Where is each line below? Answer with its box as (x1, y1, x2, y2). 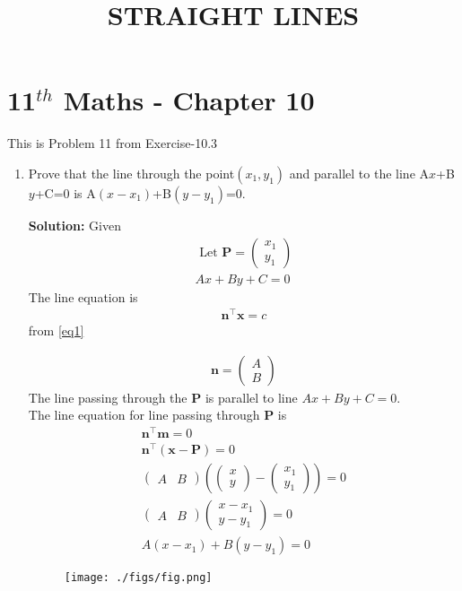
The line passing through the (28, 387, 187, 406)
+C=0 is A (34, 183, 96, 202)
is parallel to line (205, 387, 298, 406)
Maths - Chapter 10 (63, 82, 315, 118)
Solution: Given (28, 215, 121, 234)
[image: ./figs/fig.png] (64, 571, 213, 585)
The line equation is (28, 287, 138, 306)
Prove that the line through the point (28, 163, 235, 182)
